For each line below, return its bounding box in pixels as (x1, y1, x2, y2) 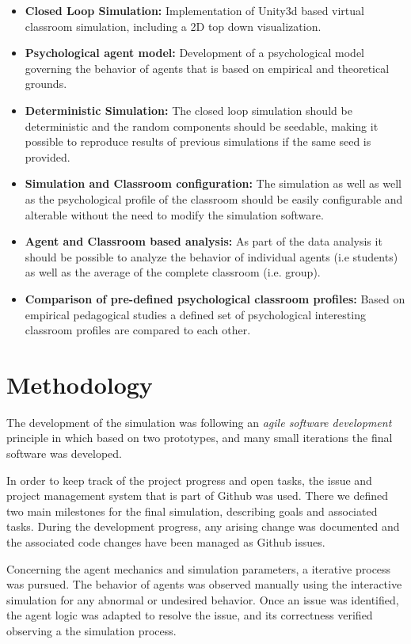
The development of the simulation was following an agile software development (6, 413, 392, 430)
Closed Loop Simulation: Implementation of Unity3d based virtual (25, 2, 364, 18)
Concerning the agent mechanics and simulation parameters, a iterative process (6, 560, 391, 577)
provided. (25, 148, 70, 165)
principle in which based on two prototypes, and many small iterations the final (6, 429, 393, 446)
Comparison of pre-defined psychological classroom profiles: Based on (25, 290, 405, 307)
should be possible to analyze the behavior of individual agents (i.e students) (25, 248, 398, 265)
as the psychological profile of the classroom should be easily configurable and (25, 190, 403, 207)
